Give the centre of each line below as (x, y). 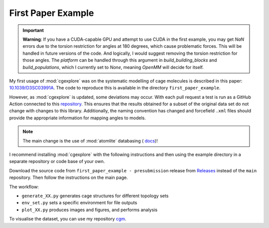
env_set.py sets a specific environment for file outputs (79, 203)
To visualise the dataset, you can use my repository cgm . (68, 219)
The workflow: (24, 187)
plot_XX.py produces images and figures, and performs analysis (90, 210)
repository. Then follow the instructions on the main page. (68, 178)
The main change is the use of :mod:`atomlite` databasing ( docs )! (90, 141)
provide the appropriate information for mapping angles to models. (78, 118)
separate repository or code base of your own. (57, 161)
